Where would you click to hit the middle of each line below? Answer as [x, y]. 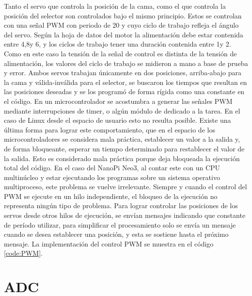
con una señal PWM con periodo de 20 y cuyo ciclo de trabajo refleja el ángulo [121, 25]
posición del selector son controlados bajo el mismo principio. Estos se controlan [123, 15]
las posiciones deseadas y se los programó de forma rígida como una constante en [124, 91]
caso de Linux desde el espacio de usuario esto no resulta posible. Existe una [118, 120]
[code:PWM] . [23, 253]
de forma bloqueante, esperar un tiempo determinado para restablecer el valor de [124, 148]
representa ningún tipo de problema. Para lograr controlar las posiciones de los [121, 206]
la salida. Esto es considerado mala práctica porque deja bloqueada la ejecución [122, 158]
